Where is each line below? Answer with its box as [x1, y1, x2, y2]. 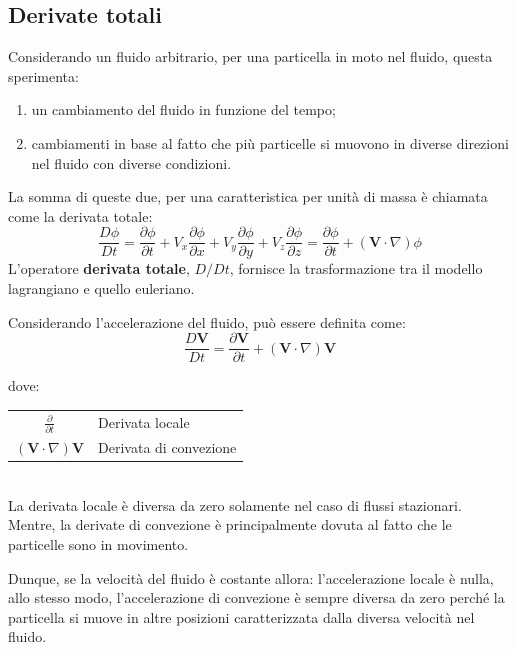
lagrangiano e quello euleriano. [8, 278, 195, 299]
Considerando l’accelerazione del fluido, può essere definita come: [8, 311, 406, 332]
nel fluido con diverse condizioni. [31, 152, 232, 173]
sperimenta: [8, 65, 79, 86]
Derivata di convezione [98, 437, 237, 458]
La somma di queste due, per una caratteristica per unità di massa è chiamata [8, 186, 488, 207]
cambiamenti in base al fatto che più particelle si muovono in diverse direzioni [31, 132, 509, 153]
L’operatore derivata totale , [8, 258, 190, 279]
